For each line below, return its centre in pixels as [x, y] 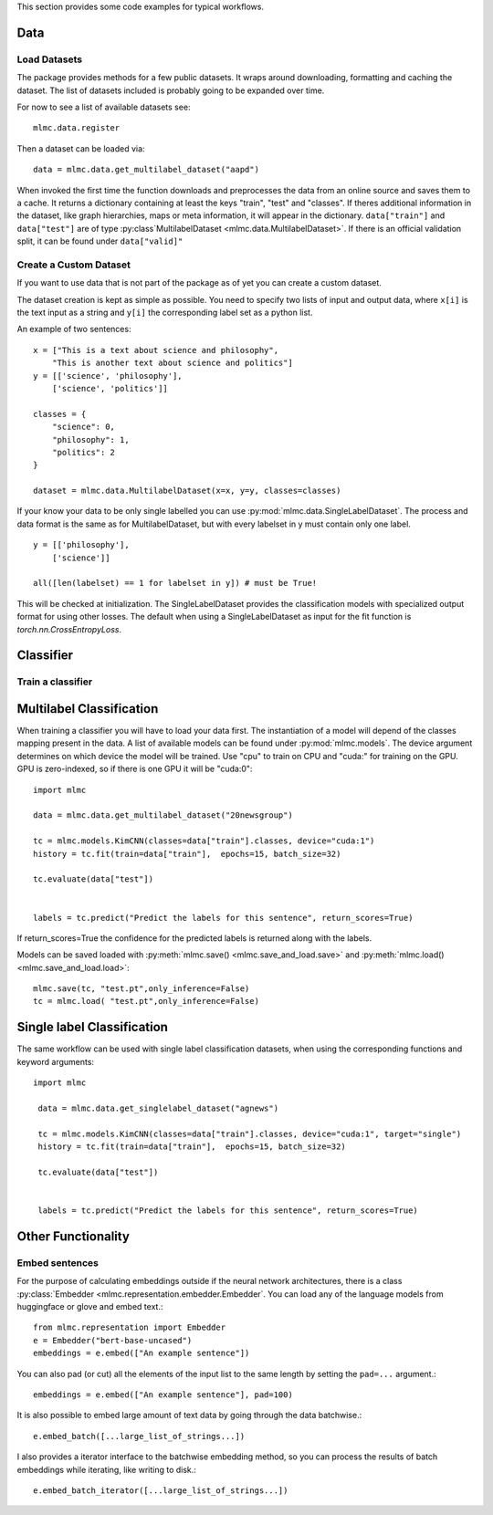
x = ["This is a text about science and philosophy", [156, 350]
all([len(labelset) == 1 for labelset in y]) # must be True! [175, 583]
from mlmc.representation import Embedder [130, 1327]
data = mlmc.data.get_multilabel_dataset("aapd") [147, 170]
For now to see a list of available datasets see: [104, 107]
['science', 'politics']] [110, 388]
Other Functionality [73, 1236]
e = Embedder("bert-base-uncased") [113, 1340]
